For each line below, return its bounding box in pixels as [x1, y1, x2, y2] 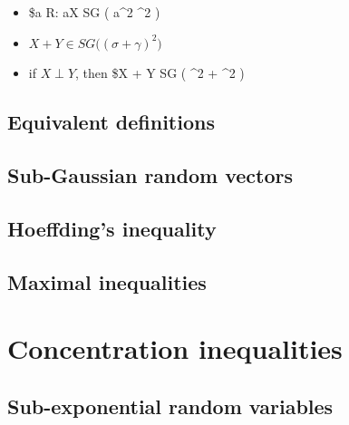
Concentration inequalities [7, 330, 343, 367]
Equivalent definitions [7, 108, 215, 136]
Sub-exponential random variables [7, 391, 334, 420]
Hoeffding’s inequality [7, 214, 217, 242]
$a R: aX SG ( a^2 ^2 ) [28, 3, 160, 21]
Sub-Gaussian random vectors [7, 160, 293, 188]
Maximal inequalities [7, 267, 207, 295]
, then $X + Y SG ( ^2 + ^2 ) [75, 63, 245, 82]
